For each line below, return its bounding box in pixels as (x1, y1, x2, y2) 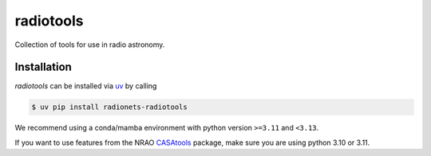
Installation (14, 60, 72, 74)
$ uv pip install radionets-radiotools (31, 103, 188, 111)
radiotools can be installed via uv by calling (14, 81, 157, 91)
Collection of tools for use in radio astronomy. (14, 40, 165, 49)
